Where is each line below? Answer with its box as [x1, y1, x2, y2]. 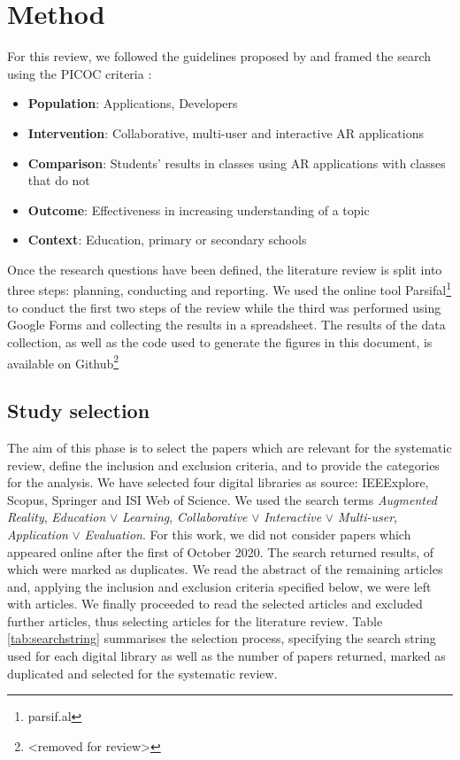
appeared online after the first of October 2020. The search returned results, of [7, 542, 434, 561]
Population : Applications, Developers [27, 94, 238, 112]
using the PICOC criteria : [7, 64, 152, 82]
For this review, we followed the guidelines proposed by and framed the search [7, 47, 432, 66]
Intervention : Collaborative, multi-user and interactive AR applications [27, 123, 424, 142]
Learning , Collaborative [121, 508, 248, 526]
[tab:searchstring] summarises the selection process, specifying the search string [7, 629, 436, 648]
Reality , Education [7, 508, 106, 526]
